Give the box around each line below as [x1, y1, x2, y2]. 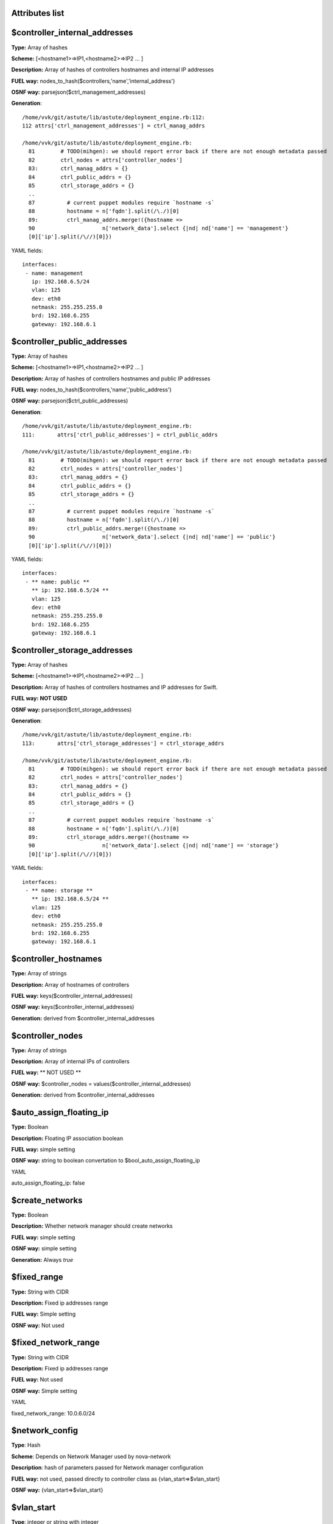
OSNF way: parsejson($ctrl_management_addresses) [11, 88, 146, 96]
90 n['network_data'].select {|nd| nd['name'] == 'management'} [28, 224, 289, 232]
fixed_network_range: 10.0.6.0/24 [11, 1409, 96, 1417]
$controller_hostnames [11, 954, 102, 964]
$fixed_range [11, 1272, 63, 1283]
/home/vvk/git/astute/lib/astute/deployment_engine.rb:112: [22, 113, 205, 121]
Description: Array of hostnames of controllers [11, 981, 130, 988]
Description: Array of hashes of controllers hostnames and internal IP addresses [11, 66, 214, 73]
